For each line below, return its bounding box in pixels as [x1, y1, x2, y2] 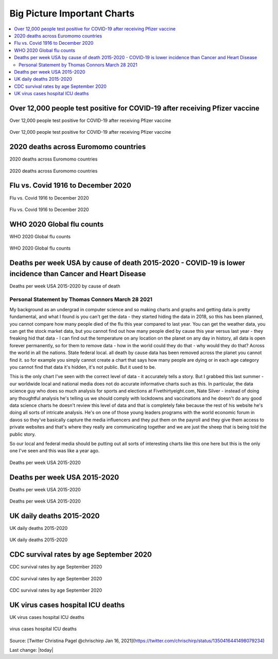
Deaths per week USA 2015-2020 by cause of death [9, 283, 120, 289]
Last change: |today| [9, 647, 54, 653]
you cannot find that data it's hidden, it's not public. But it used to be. [9, 364, 157, 370]
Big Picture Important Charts [9, 8, 135, 19]
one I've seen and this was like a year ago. [9, 448, 100, 454]
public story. [9, 431, 36, 437]
